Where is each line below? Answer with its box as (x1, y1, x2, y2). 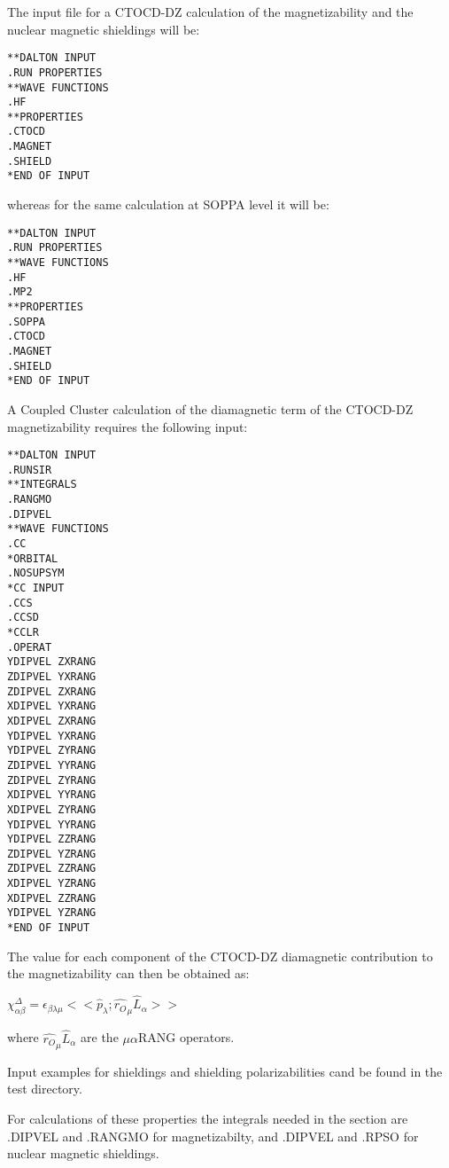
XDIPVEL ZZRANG (7, 891, 97, 905)
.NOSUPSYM (7, 567, 65, 580)
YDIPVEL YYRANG (7, 818, 97, 831)
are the (81, 1028, 119, 1046)
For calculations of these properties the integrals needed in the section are (7, 1109, 408, 1128)
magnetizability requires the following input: (7, 417, 248, 435)
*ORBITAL (7, 552, 58, 565)
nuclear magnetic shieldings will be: (7, 20, 200, 38)
